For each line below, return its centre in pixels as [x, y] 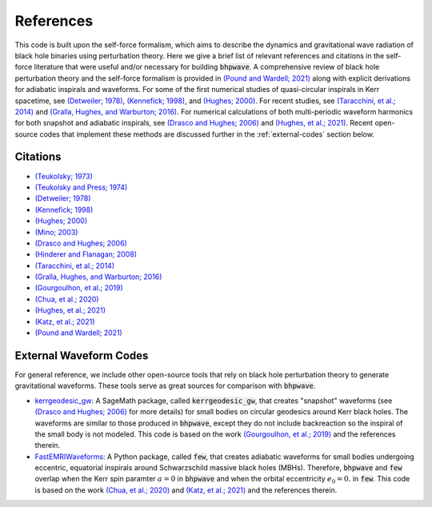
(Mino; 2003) [56, 232]
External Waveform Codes [82, 355]
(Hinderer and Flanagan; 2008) [86, 254]
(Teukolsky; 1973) [64, 176]
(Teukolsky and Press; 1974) [81, 187]
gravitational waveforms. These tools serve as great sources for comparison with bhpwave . [165, 386]
